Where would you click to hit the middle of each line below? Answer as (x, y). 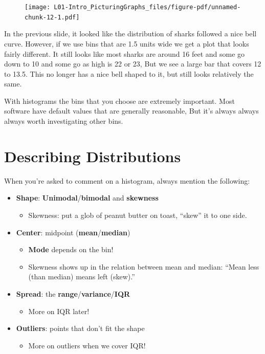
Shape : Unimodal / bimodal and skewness (87, 198)
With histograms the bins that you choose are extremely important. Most (119, 101)
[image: (38, 7)
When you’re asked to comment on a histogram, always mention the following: (127, 180)
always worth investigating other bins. (64, 121)
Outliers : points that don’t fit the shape (80, 328)
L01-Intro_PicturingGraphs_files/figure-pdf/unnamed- (147, 7)
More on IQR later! (59, 311)
